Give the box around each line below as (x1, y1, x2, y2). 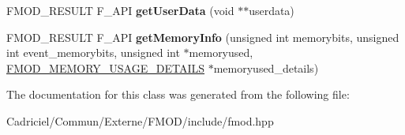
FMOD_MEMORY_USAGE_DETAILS (6, 59, 204, 76)
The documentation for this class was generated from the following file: (6, 86, 350, 103)
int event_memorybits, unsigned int (6, 44, 180, 61)
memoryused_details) (213, 59, 319, 76)
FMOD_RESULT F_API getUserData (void (6, 2, 234, 18)
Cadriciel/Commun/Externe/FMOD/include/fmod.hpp (6, 112, 274, 129)
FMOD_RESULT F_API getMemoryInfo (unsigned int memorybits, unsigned (6, 28, 399, 45)
